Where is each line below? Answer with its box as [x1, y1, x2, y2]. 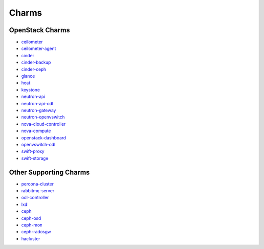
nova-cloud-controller [21, 121, 66, 127]
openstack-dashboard [21, 135, 66, 140]
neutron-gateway [21, 107, 56, 113]
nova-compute [21, 128, 51, 134]
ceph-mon [21, 222, 43, 227]
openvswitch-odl [21, 141, 56, 147]
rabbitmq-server [21, 188, 55, 193]
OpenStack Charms [9, 26, 70, 34]
